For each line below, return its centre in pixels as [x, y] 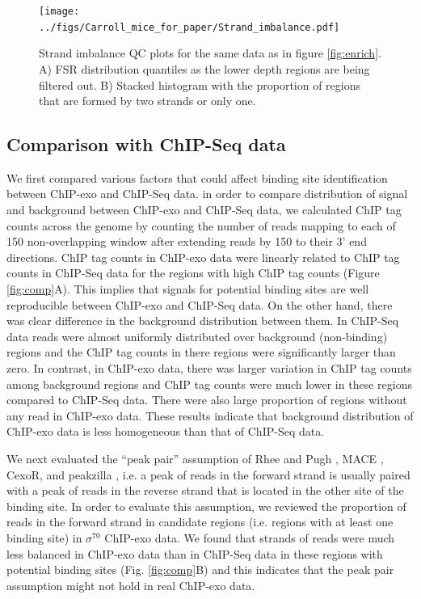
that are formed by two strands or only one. [147, 101]
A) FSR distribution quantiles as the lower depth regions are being [204, 68]
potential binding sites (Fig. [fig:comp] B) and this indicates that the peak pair [200, 569]
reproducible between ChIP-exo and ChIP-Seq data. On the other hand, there [200, 304]
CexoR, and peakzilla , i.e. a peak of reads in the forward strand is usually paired [208, 474]
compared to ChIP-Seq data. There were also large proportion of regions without [207, 400]
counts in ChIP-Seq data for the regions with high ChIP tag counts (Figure [193, 273]
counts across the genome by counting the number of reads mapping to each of [201, 225]
